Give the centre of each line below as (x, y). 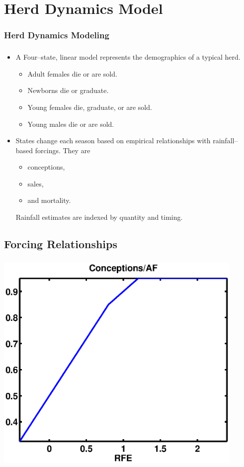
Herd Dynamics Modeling (57, 35)
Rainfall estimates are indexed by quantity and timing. (99, 217)
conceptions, (46, 167)
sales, (36, 183)
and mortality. (49, 200)
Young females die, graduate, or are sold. (90, 107)
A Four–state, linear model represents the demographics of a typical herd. (128, 57)
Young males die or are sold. (71, 124)
